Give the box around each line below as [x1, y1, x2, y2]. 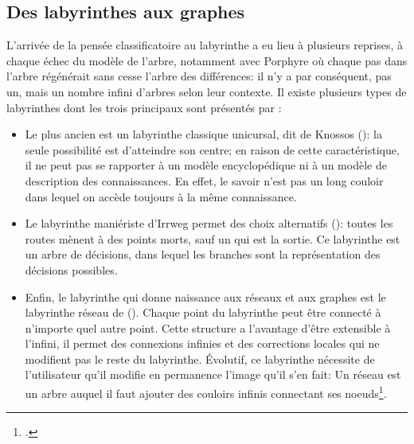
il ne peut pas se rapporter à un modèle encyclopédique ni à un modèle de [25, 157, 387, 173]
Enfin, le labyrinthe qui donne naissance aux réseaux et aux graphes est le [25, 288, 386, 305]
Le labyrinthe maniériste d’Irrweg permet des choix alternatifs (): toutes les [25, 215, 393, 232]
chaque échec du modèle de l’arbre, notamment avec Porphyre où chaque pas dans [6, 52, 408, 68]
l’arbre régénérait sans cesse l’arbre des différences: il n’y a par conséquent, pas [6, 68, 392, 84]
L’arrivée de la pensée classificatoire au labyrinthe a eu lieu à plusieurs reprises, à [6, 37, 403, 53]
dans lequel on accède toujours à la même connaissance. [25, 188, 297, 204]
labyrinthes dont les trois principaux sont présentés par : [6, 99, 282, 115]
